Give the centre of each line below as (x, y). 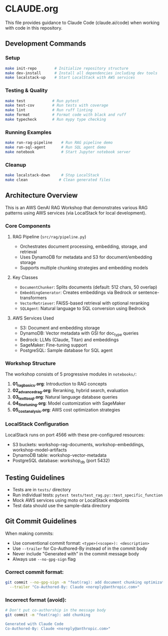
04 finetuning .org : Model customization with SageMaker (69, 404)
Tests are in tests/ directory (41, 489)
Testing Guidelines (35, 478)
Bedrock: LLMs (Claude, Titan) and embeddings (69, 340)
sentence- (149, 292)
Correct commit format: (34, 572)
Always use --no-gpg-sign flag (44, 559)
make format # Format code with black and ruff (66, 115)
